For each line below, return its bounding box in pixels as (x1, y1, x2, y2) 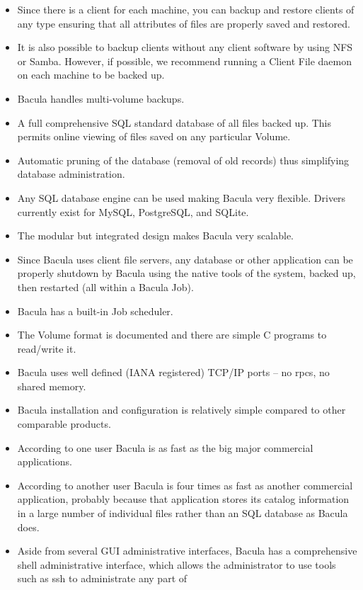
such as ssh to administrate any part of (17, 571, 188, 586)
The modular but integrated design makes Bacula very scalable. (17, 228, 294, 243)
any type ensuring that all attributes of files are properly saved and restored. (17, 16, 350, 30)
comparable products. (17, 416, 111, 431)
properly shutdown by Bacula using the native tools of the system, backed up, (17, 266, 356, 280)
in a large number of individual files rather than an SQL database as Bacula (17, 506, 348, 521)
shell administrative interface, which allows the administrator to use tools (17, 557, 336, 572)
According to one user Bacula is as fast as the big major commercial (17, 440, 313, 455)
